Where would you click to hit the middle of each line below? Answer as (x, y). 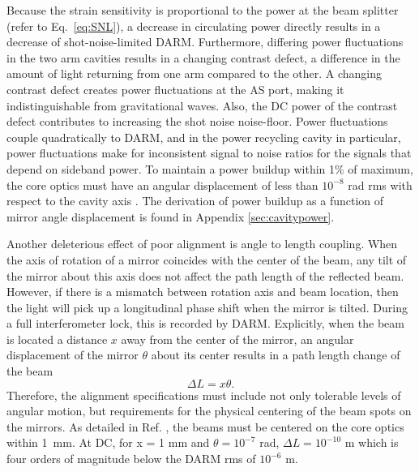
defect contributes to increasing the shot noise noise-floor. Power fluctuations (197, 121)
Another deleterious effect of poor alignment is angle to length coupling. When (202, 244)
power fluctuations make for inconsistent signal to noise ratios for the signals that (209, 153)
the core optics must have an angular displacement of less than (162, 185)
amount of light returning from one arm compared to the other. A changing (195, 73)
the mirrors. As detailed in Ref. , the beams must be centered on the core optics (205, 426)
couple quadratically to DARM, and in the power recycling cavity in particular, (204, 137)
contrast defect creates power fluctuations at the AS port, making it (175, 89)
